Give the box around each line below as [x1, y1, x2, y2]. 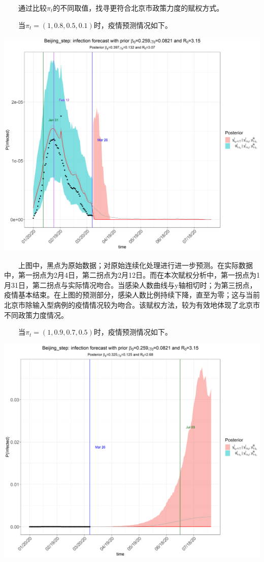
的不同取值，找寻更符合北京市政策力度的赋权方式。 [53, 3, 224, 13]
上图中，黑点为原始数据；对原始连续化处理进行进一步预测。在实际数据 [18, 259, 253, 270]
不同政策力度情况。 [4, 309, 68, 320]
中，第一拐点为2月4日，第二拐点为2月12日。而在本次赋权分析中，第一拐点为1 [4, 270, 260, 280]
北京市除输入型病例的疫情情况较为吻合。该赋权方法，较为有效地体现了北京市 [4, 299, 260, 310]
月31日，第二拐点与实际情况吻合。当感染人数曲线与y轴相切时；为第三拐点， [4, 279, 257, 290]
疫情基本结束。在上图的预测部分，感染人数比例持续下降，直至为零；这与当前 [4, 289, 260, 300]
